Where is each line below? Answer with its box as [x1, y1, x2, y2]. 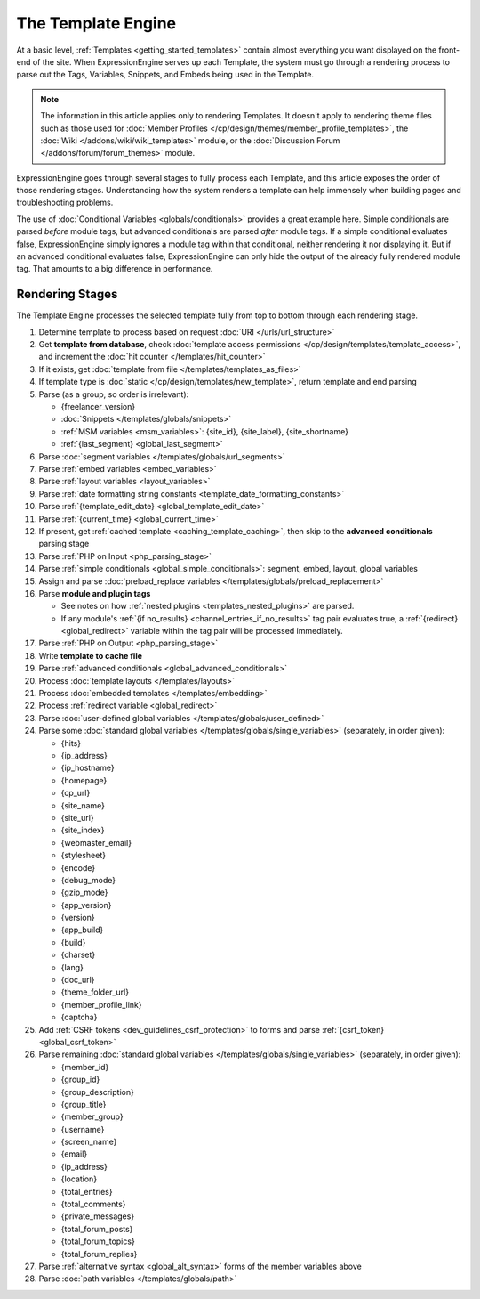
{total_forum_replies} [60, 1248, 138, 1259]
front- [438, 45, 460, 55]
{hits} [60, 737, 82, 748]
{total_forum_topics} [60, 1236, 135, 1246]
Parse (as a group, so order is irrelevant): [38, 388, 189, 400]
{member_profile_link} [60, 999, 142, 1010]
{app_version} [60, 899, 112, 910]
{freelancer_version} [60, 402, 136, 412]
